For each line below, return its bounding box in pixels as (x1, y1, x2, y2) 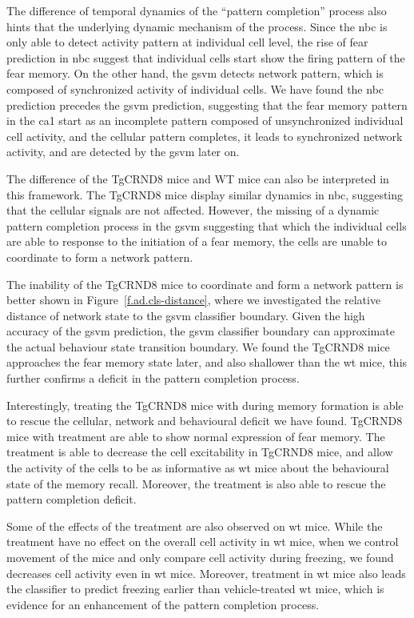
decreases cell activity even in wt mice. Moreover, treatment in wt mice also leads (6, 564, 406, 581)
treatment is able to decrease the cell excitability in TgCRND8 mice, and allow (6, 443, 393, 460)
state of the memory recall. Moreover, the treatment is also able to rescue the (6, 475, 386, 492)
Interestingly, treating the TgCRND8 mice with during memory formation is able (6, 396, 404, 413)
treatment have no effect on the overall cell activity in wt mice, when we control (6, 533, 399, 550)
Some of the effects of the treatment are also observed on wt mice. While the (6, 517, 383, 534)
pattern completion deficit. (6, 491, 137, 508)
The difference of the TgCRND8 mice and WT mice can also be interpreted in (6, 170, 389, 187)
